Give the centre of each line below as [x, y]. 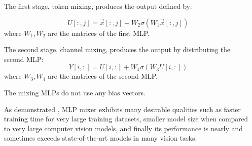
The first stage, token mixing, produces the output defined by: [98, 6]
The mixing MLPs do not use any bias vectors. [75, 92]
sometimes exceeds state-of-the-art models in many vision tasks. [101, 138]
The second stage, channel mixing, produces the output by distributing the [117, 49]
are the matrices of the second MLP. [103, 76]
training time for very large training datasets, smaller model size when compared [126, 119]
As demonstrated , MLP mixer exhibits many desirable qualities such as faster [122, 109]
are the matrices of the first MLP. [99, 33]
